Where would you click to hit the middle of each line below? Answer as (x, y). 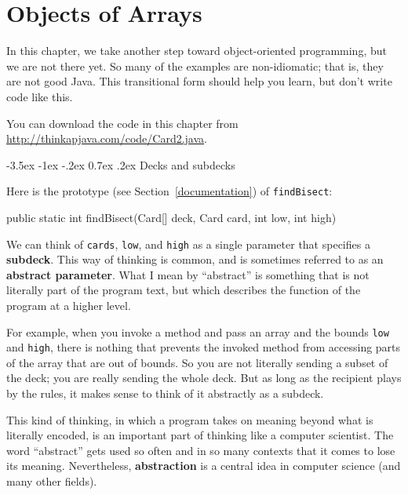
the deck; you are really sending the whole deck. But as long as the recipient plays (204, 378)
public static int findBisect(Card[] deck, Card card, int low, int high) (171, 217)
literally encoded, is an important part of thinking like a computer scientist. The (200, 435)
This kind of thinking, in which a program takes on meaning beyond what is (190, 419)
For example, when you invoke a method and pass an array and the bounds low (198, 331)
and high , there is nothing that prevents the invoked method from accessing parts (204, 347)
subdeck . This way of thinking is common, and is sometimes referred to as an (195, 259)
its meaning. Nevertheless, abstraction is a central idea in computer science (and (204, 466)
